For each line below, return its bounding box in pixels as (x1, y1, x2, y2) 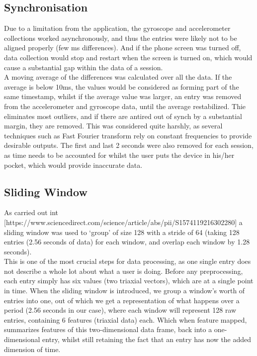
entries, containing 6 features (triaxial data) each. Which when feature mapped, (4, 314, 247, 325)
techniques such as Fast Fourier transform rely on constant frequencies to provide (4, 130, 252, 140)
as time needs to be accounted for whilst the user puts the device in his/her (4, 149, 235, 160)
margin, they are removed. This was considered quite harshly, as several (4, 120, 223, 131)
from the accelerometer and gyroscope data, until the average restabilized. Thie (4, 101, 246, 111)
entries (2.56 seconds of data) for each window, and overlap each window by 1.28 (4, 237, 250, 247)
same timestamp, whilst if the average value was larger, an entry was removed (4, 91, 242, 102)
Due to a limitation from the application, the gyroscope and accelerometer (4, 23, 231, 33)
